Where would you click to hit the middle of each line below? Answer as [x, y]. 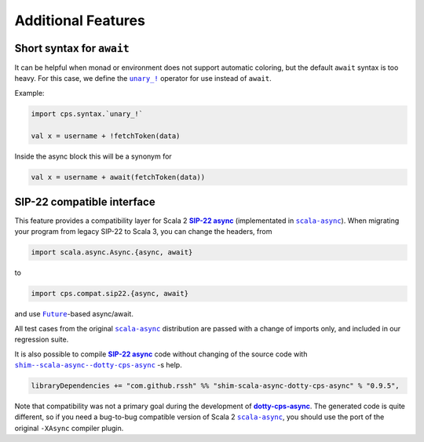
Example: [29, 93]
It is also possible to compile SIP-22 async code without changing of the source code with [161, 354]
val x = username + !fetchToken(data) [106, 136]
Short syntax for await [72, 48]
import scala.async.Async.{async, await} [112, 252]
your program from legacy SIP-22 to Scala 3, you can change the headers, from [143, 232]
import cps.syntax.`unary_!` [87, 113]
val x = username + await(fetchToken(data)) [118, 177]
